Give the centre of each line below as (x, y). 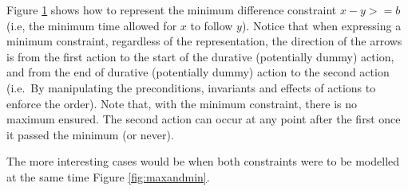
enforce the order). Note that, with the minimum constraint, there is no (182, 103)
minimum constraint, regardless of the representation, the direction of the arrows (204, 41)
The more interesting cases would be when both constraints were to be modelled (203, 161)
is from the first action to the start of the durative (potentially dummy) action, (200, 56)
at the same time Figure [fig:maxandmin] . (108, 176)
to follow (212, 25)
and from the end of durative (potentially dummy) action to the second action (198, 72)
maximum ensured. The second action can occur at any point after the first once (204, 119)
